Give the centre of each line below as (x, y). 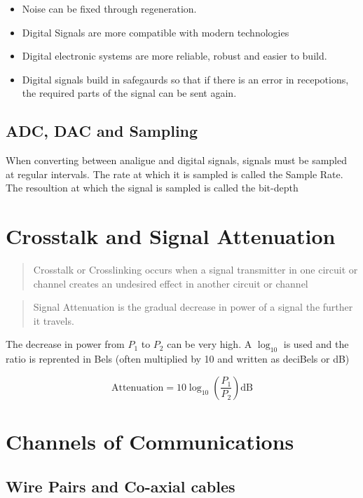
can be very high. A (210, 344)
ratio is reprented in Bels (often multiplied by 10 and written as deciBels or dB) (178, 359)
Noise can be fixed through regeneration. (109, 8)
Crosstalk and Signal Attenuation (171, 236)
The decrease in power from (65, 344)
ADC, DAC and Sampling (102, 131)
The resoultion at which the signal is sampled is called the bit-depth (152, 188)
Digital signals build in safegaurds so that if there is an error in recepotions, (185, 79)
